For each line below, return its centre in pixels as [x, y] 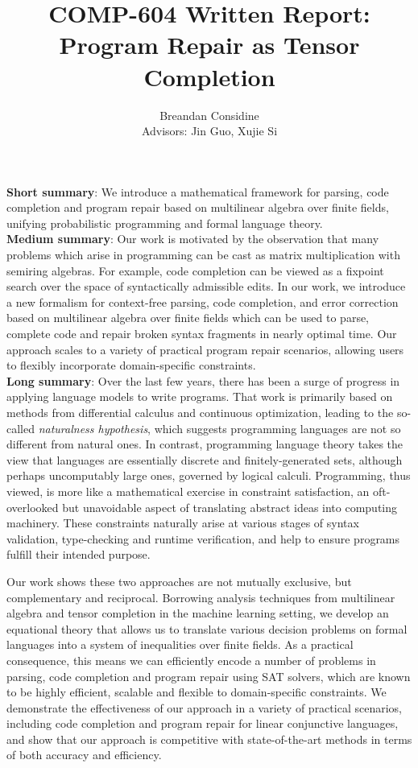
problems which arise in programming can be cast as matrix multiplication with [203, 255]
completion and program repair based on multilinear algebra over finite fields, [198, 207]
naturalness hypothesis [93, 428]
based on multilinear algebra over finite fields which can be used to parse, [188, 318]
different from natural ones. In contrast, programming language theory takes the [205, 444]
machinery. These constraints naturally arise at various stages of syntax [183, 523]
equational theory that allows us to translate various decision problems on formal [207, 628]
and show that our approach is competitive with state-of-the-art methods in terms [209, 739]
